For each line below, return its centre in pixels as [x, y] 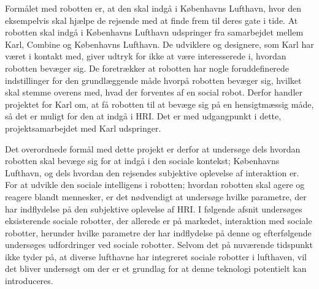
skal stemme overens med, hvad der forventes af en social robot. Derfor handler [154, 92]
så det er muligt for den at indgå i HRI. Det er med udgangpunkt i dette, [143, 116]
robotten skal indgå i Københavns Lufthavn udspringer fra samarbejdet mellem [154, 32]
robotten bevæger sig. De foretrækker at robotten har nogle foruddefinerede [147, 68]
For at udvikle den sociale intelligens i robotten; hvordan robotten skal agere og [155, 185]
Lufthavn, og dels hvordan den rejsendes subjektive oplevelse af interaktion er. [152, 172]
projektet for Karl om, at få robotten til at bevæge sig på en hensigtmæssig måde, [159, 104]
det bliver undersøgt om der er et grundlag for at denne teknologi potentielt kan [156, 268]
